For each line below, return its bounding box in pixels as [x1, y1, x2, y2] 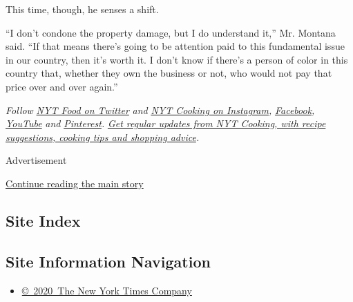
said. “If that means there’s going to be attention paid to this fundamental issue [6, 39, 345, 53]
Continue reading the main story [6, 176, 144, 190]
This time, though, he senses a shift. [6, 2, 159, 16]
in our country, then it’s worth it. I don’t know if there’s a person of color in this [6, 52, 348, 66]
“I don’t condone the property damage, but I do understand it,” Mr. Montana [6, 25, 336, 39]
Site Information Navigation [6, 250, 211, 272]
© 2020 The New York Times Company [21, 283, 192, 297]
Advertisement [6, 153, 67, 167]
